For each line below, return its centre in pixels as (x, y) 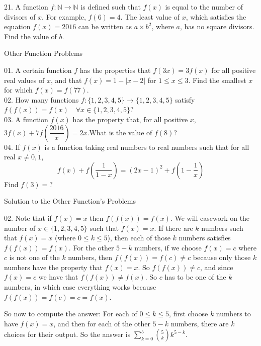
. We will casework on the (210, 218)
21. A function (26, 7)
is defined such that (111, 7)
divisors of (20, 16)
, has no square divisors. (217, 26)
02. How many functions (41, 99)
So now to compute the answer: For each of (71, 314)
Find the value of (30, 36)
